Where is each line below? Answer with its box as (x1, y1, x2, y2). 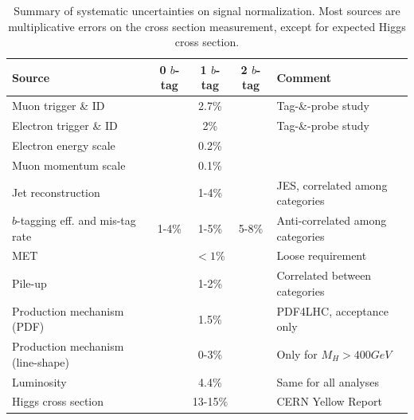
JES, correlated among (276, 176, 388, 193)
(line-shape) (12, 353, 70, 370)
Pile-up (12, 275, 47, 292)
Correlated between (276, 267, 372, 284)
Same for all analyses (276, 373, 379, 390)
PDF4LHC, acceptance (276, 302, 389, 319)
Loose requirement (276, 247, 367, 264)
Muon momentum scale (12, 156, 126, 173)
